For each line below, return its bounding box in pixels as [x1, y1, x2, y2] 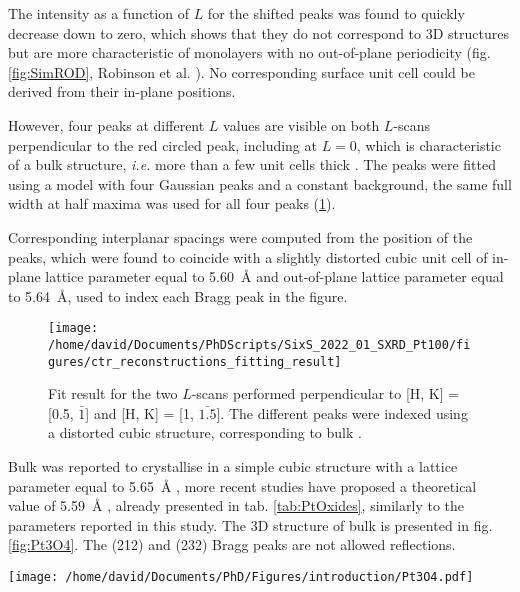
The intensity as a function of [8, 3, 189, 23]
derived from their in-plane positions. [8, 81, 236, 102]
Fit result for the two [48, 383, 178, 404]
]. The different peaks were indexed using [216, 402, 468, 423]
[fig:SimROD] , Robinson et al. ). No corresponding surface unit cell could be [8, 61, 475, 82]
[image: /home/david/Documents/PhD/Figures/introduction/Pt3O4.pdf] [8, 570, 474, 585]
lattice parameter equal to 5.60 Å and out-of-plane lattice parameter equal [45, 266, 504, 287]
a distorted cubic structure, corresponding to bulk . [48, 422, 362, 443]
